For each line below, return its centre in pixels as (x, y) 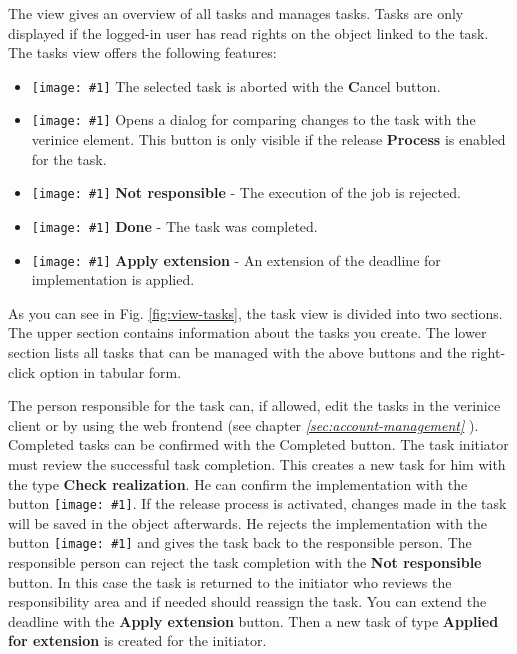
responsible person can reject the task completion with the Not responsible (245, 562)
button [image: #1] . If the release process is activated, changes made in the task (257, 503)
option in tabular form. (110, 371)
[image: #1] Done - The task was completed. (174, 225)
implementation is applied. (113, 279)
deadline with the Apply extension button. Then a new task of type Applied (253, 620)
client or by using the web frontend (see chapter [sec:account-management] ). (243, 424)
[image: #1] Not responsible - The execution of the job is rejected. (246, 192)
